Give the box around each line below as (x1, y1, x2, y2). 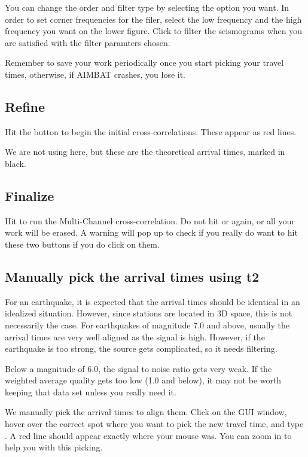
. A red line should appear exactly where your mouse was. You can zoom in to (5, 429, 292, 441)
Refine (5, 97, 45, 115)
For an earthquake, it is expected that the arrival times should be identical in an (5, 295, 300, 307)
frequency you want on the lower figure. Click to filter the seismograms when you (5, 25, 302, 37)
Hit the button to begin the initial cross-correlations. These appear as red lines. (5, 125, 297, 138)
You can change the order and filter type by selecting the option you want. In (5, 1, 289, 13)
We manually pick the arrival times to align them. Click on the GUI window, (5, 406, 287, 418)
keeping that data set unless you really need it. (5, 385, 176, 398)
